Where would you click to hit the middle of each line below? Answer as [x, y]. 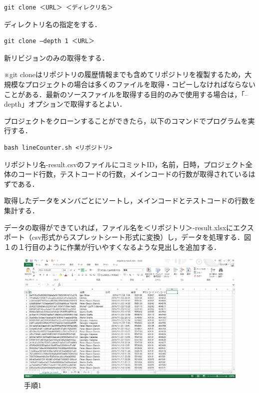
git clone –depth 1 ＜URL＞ [49, 41]
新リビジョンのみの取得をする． [56, 57]
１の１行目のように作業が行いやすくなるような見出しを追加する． [112, 247]
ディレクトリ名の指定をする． [53, 24]
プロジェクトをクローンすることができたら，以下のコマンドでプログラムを [126, 120]
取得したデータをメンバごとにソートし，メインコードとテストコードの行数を [130, 201]
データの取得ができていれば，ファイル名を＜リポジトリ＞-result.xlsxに [119, 227]
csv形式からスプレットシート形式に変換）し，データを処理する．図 [141, 237]
